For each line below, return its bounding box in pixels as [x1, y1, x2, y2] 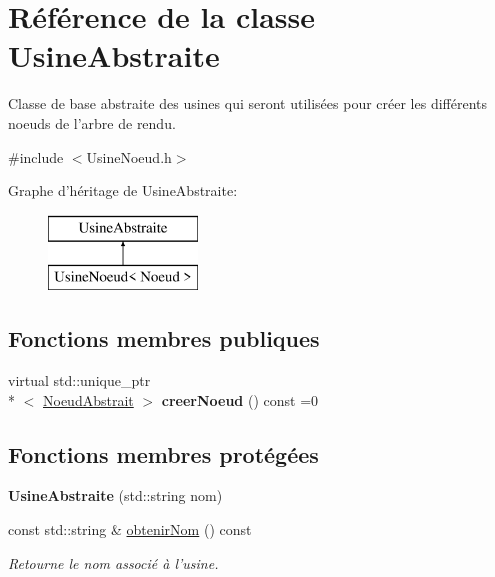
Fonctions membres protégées [8, 438, 319, 469]
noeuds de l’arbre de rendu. [8, 112, 176, 133]
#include [8, 146, 64, 167]
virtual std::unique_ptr [8, 370, 151, 391]
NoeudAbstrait [43, 389, 134, 410]
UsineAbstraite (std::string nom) [8, 485, 223, 506]
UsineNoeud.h [86, 146, 172, 167]
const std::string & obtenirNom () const [8, 519, 252, 540]
